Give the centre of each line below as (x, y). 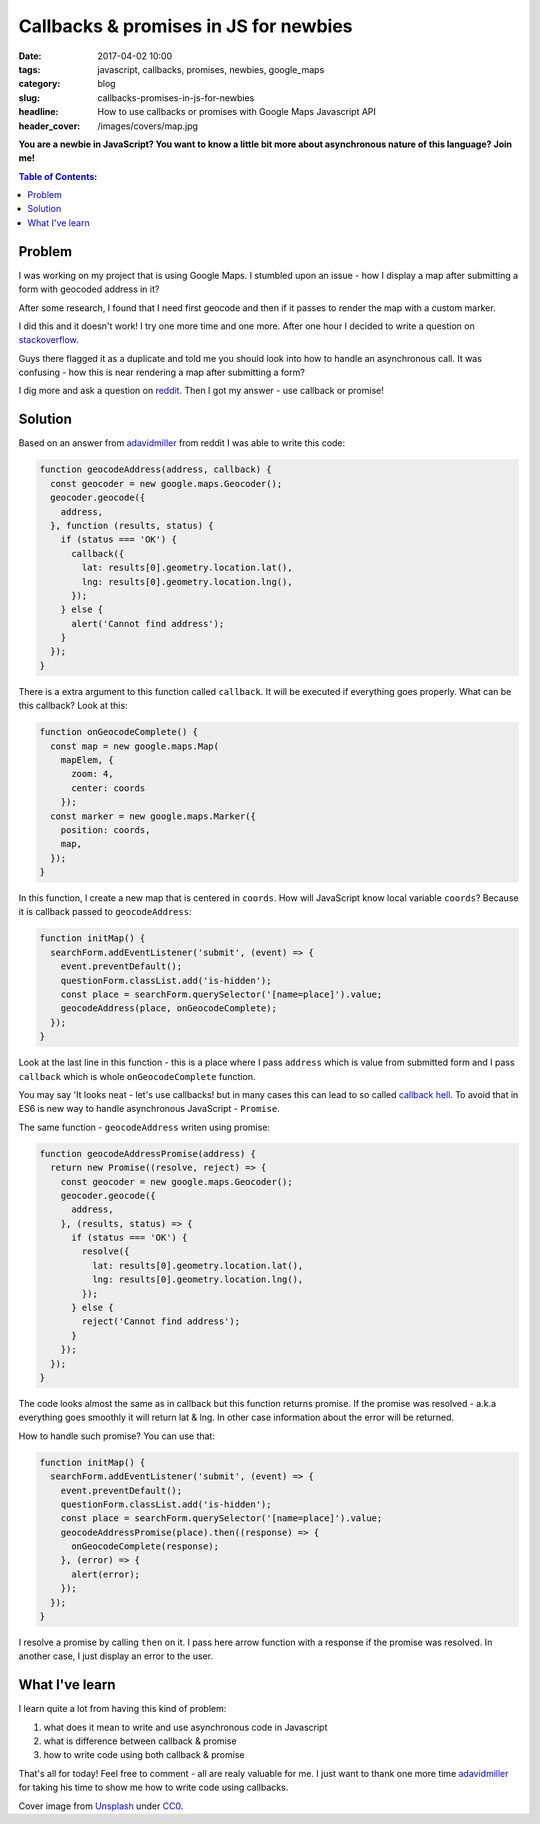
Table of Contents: (58, 176)
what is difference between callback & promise (140, 1741)
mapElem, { (87, 759)
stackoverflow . (48, 340)
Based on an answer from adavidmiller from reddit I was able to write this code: (182, 443)
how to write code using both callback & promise (144, 1755)
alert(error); (105, 1574)
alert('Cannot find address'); (148, 623)
